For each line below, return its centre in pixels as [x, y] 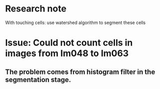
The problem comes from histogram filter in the [80, 72]
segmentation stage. [38, 80]
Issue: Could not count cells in [69, 43]
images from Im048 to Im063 [67, 53]
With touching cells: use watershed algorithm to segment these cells [76, 22]
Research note [36, 9]
